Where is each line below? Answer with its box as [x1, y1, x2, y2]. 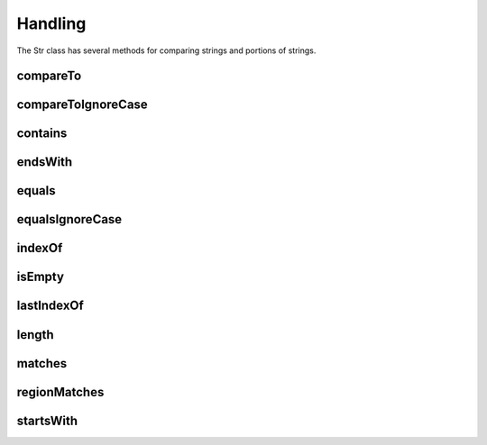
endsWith [16, 154, 73, 170]
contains [16, 126, 68, 141]
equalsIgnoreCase [16, 212, 123, 227]
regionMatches [16, 384, 105, 400]
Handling [16, 14, 87, 33]
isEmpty [16, 269, 65, 285]
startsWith [16, 413, 78, 428]
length [16, 327, 54, 342]
